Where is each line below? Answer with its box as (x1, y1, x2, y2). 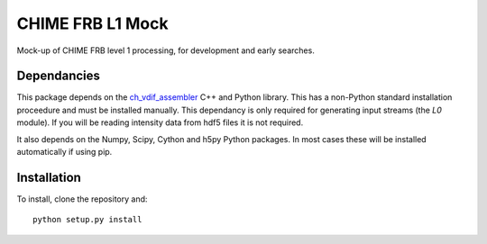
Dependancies (16, 68, 101, 84)
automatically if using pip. (16, 147, 113, 158)
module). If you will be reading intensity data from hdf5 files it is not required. (16, 117, 304, 128)
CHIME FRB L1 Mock (16, 14, 169, 33)
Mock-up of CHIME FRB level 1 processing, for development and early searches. (16, 45, 315, 56)
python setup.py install (32, 214, 142, 225)
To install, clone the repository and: (16, 194, 148, 204)
